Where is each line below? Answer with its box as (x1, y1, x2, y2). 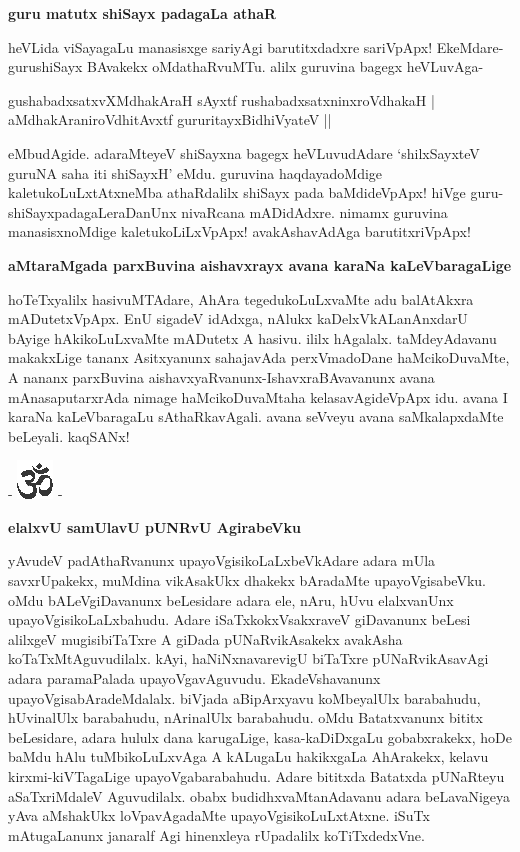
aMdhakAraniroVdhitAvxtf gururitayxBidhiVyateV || (8, 109, 332, 130)
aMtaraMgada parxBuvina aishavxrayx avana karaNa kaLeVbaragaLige (8, 254, 512, 275)
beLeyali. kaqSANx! (8, 425, 130, 446)
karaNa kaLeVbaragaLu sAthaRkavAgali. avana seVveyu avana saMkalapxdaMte (8, 406, 504, 427)
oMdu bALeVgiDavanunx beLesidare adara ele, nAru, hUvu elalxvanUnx (8, 589, 454, 610)
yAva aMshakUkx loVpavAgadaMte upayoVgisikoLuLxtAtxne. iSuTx (8, 805, 430, 826)
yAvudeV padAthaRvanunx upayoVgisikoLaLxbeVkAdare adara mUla (8, 550, 436, 571)
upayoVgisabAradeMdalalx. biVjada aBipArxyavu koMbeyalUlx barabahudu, (8, 687, 481, 708)
